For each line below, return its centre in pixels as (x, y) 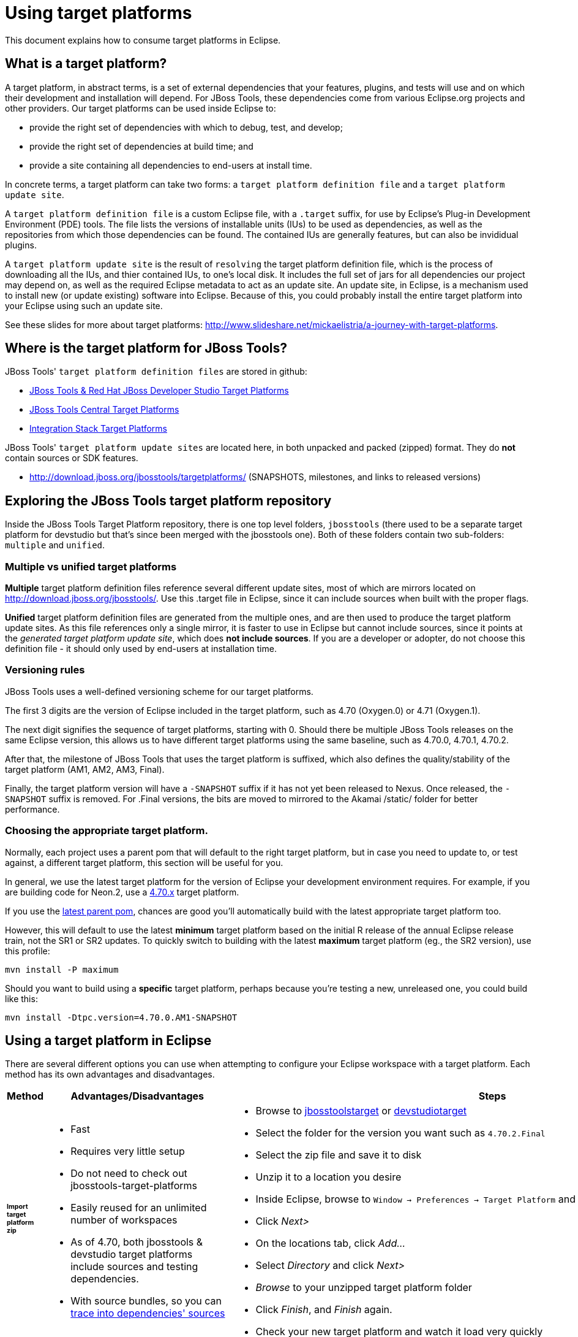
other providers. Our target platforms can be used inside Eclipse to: (141, 108)
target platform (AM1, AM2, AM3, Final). (85, 769)
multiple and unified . (55, 545)
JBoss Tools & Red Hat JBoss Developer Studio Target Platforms (159, 391)
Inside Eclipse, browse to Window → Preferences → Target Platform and (415, 1199)
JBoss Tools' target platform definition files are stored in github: (156, 372)
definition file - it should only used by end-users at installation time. (141, 649)
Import (17, 1206)
